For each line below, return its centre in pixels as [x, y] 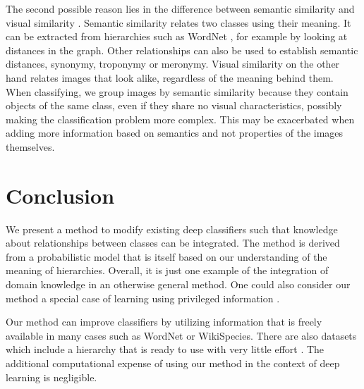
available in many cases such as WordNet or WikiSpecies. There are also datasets [181, 335]
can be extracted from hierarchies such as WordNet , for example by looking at [177, 36]
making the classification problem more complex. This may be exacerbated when [180, 119]
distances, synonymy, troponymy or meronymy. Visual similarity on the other [173, 64]
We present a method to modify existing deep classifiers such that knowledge [172, 229]
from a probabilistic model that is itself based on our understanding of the [166, 256]
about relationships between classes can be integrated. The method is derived [173, 243]
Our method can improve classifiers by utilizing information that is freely [164, 322]
